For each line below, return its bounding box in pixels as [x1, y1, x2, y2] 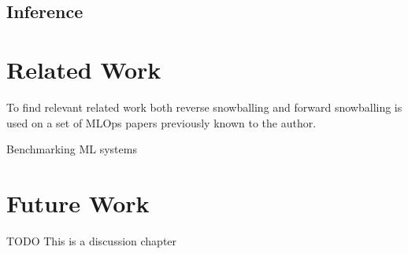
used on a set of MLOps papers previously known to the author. [6, 114, 317, 131]
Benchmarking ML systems [6, 141, 137, 157]
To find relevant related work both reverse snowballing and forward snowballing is [6, 98, 402, 115]
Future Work [6, 186, 150, 219]
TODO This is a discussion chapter [6, 232, 177, 248]
